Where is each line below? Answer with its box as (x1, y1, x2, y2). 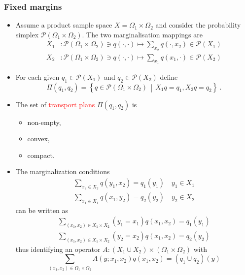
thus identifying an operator (15, 244, 101, 254)
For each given (15, 71, 60, 82)
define (160, 71, 178, 82)
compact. (27, 150, 55, 160)
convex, (27, 133, 50, 144)
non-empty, (27, 117, 61, 127)
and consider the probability (155, 20, 241, 30)
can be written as (15, 205, 69, 215)
